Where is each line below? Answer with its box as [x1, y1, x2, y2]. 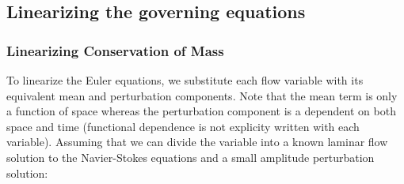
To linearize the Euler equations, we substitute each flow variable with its [6, 72, 364, 88]
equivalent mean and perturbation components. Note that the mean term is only [6, 87, 398, 103]
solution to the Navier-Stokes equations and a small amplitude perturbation [6, 148, 375, 165]
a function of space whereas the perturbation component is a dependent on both [6, 103, 396, 119]
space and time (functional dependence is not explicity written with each [6, 118, 360, 134]
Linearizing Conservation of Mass [6, 40, 224, 60]
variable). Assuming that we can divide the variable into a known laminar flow [6, 133, 388, 150]
